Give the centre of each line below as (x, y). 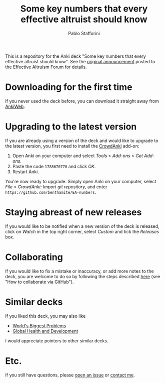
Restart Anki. (25, 172)
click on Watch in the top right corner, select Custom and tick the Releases (82, 231)
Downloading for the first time (69, 87)
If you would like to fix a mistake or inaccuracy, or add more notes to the (79, 271)
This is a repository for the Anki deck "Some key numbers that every (75, 56)
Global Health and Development (45, 331)
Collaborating (34, 257)
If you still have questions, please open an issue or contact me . (70, 375)
